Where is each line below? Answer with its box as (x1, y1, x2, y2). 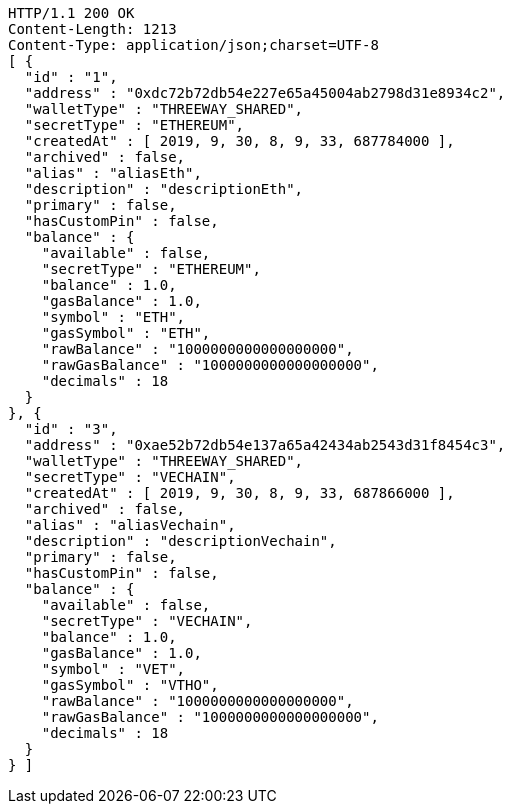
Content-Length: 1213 (8, 21, 177, 37)
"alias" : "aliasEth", (24, 165, 202, 181)
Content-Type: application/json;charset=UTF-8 (8, 37, 379, 53)
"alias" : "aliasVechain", (24, 517, 236, 533)
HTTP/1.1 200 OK (8, 5, 135, 21)
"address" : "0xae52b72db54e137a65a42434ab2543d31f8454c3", (24, 437, 506, 453)
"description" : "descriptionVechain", (24, 533, 337, 549)
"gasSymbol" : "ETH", (41, 325, 211, 341)
